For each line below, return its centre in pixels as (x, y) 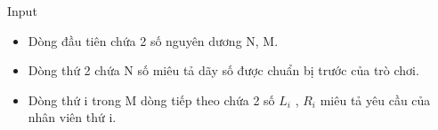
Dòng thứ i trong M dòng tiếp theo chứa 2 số (151, 99)
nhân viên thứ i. (72, 117)
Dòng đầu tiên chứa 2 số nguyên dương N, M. (153, 40)
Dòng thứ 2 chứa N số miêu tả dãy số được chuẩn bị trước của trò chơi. (223, 70)
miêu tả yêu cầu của (375, 99)
